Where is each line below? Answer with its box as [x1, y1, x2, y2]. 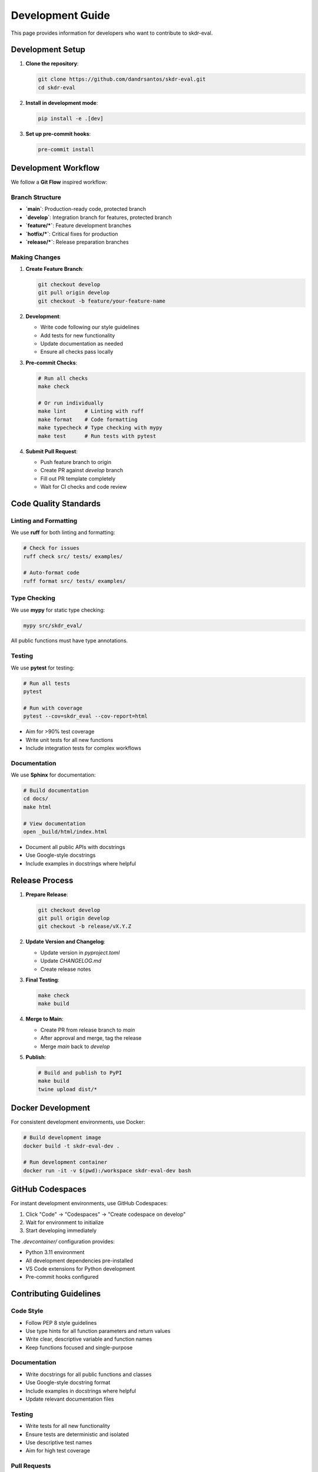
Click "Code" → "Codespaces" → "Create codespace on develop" [25, 1211, 186, 1218]
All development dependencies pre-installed [25, 1257, 134, 1264]
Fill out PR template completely [40, 475, 116, 482]
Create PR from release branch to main [40, 1026, 135, 1033]
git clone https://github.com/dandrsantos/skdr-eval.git [38, 76, 206, 82]
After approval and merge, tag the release [40, 1035, 142, 1042]
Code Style [11, 1307, 44, 1315]
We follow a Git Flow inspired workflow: [11, 178, 108, 185]
